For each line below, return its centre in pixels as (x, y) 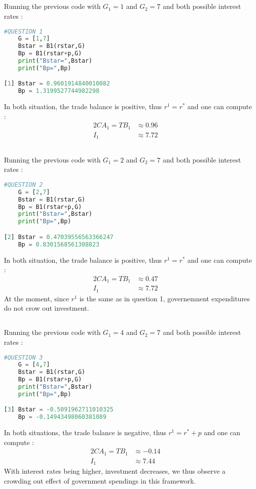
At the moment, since (37, 298)
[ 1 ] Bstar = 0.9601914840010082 (57, 84)
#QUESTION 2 (23, 184)
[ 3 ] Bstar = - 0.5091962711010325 (59, 410)
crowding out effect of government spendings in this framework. (100, 480)
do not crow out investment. (47, 308)
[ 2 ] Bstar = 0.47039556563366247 (59, 237)
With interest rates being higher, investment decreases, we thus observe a (115, 471)
